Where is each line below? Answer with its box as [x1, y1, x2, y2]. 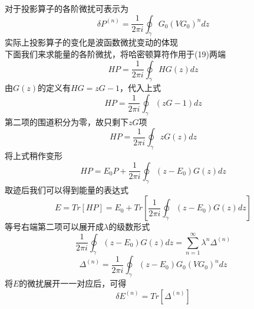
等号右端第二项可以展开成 [5, 220, 104, 233]
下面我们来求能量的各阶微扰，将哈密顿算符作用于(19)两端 [5, 47, 226, 60]
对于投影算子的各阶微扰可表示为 [5, 2, 128, 14]
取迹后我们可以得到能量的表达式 [5, 183, 128, 196]
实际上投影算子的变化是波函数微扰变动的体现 [5, 36, 178, 48]
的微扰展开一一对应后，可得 [19, 277, 127, 290]
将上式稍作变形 [5, 149, 62, 162]
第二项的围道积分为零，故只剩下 [5, 115, 128, 128]
